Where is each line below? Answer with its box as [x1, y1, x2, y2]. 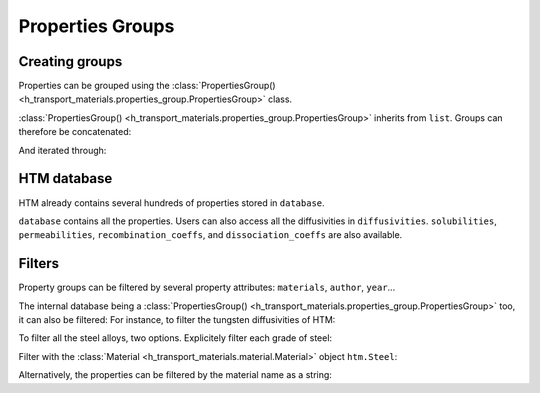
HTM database [18, 170, 113, 187]
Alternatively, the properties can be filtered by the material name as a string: [18, 369, 332, 381]
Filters [18, 255, 60, 272]
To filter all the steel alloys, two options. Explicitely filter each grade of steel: [18, 332, 333, 344]
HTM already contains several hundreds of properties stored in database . [18, 196, 325, 209]
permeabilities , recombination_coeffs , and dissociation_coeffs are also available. [18, 229, 403, 241]
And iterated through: [18, 144, 107, 156]
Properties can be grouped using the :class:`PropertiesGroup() [18, 80, 276, 92]
